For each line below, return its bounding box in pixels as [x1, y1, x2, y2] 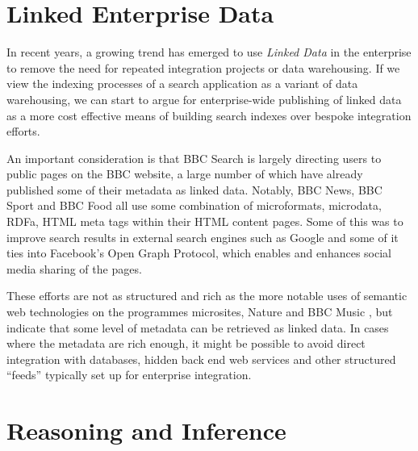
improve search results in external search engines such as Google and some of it [6, 228, 399, 245]
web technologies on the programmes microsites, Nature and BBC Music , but [6, 303, 393, 320]
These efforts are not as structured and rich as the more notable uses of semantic [6, 287, 408, 304]
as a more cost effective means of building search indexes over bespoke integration [6, 106, 412, 123]
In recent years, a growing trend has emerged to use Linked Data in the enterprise [6, 44, 412, 61]
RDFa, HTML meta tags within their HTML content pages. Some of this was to [6, 213, 403, 230]
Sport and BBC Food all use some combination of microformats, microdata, [6, 197, 382, 214]
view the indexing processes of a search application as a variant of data [6, 75, 358, 92]
